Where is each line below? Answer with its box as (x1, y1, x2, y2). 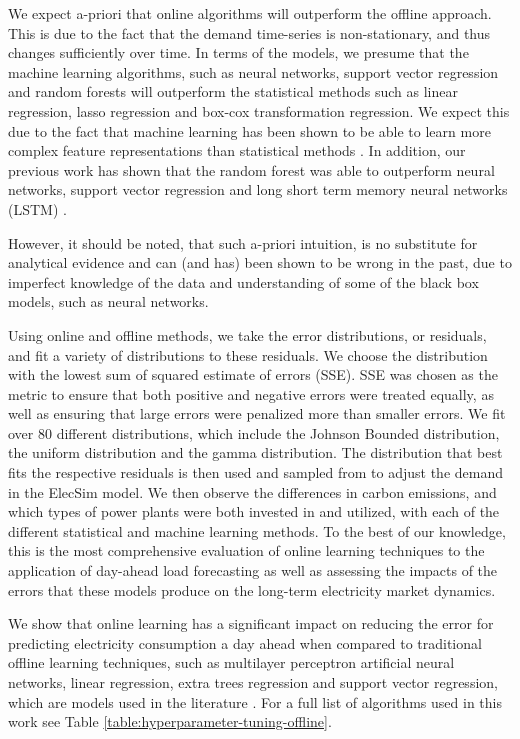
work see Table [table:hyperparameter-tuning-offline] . (8, 711, 332, 732)
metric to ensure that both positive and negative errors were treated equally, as (8, 383, 494, 404)
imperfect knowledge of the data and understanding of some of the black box (8, 271, 479, 292)
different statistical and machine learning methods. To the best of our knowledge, (8, 520, 506, 541)
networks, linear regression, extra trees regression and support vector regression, (8, 672, 498, 692)
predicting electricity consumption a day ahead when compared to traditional (8, 632, 482, 653)
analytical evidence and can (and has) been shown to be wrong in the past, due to (8, 252, 512, 273)
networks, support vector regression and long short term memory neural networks (8, 179, 508, 200)
